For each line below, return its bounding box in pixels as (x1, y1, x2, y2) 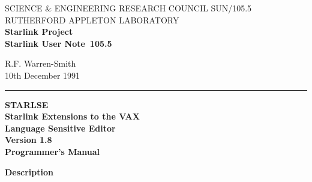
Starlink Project (5, 25, 73, 38)
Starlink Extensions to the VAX (5, 110, 140, 123)
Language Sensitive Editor (5, 121, 116, 134)
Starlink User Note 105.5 (5, 37, 112, 49)
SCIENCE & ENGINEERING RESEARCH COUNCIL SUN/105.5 (5, 2, 252, 14)
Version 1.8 (5, 133, 52, 146)
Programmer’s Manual (5, 145, 100, 157)
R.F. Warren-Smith (5, 57, 76, 70)
